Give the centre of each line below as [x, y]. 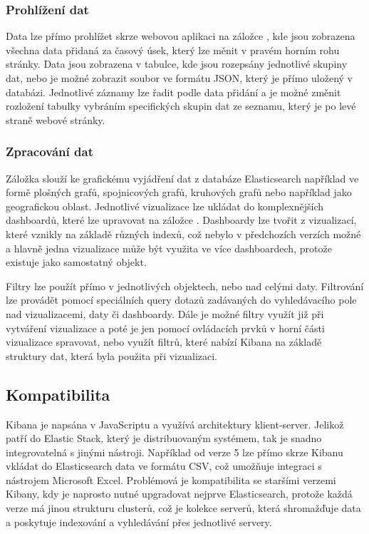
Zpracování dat [50, 152]
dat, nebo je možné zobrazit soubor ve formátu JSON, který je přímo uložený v [179, 78]
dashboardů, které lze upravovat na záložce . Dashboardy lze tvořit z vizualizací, [181, 220]
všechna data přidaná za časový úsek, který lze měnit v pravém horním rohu [173, 50]
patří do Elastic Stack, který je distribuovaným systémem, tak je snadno [164, 438]
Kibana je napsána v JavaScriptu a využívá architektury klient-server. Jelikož [175, 424]
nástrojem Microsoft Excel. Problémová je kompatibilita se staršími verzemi [171, 479]
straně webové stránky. [56, 119]
